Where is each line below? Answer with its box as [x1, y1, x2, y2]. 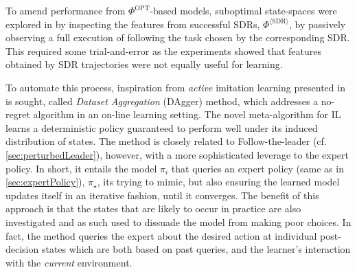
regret [5, 107, 30, 122]
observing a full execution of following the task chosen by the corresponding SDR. [5, 30, 350, 45]
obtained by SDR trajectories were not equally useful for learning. [5, 57, 283, 71]
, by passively [289, 16, 346, 31]
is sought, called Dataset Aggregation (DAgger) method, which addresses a [5, 93, 319, 108]
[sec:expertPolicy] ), [5, 174, 85, 189]
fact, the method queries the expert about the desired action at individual [5, 228, 317, 242]
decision [5, 242, 39, 256]
